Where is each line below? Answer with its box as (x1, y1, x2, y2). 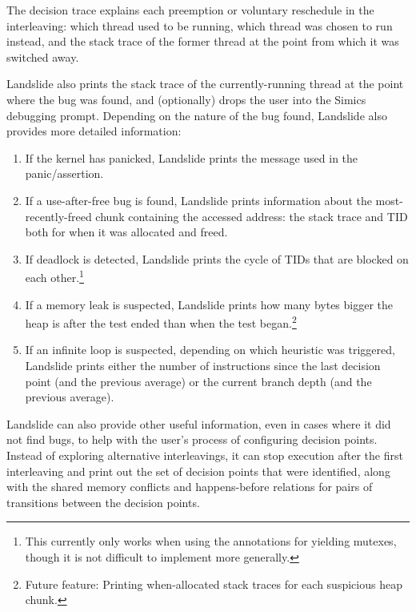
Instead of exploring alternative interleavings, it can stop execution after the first (6, 446, 403, 463)
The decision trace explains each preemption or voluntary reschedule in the (6, 2, 374, 18)
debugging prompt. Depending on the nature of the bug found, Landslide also (6, 107, 387, 123)
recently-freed (25, 207, 92, 224)
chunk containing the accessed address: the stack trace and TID (95, 207, 408, 224)
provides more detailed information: (6, 123, 182, 139)
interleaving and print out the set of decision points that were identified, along (6, 462, 390, 479)
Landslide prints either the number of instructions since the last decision (25, 357, 381, 373)
